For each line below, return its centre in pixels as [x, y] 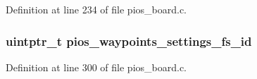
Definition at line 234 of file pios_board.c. [96, 9]
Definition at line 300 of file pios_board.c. [96, 67]
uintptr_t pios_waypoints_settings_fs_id [129, 41]
